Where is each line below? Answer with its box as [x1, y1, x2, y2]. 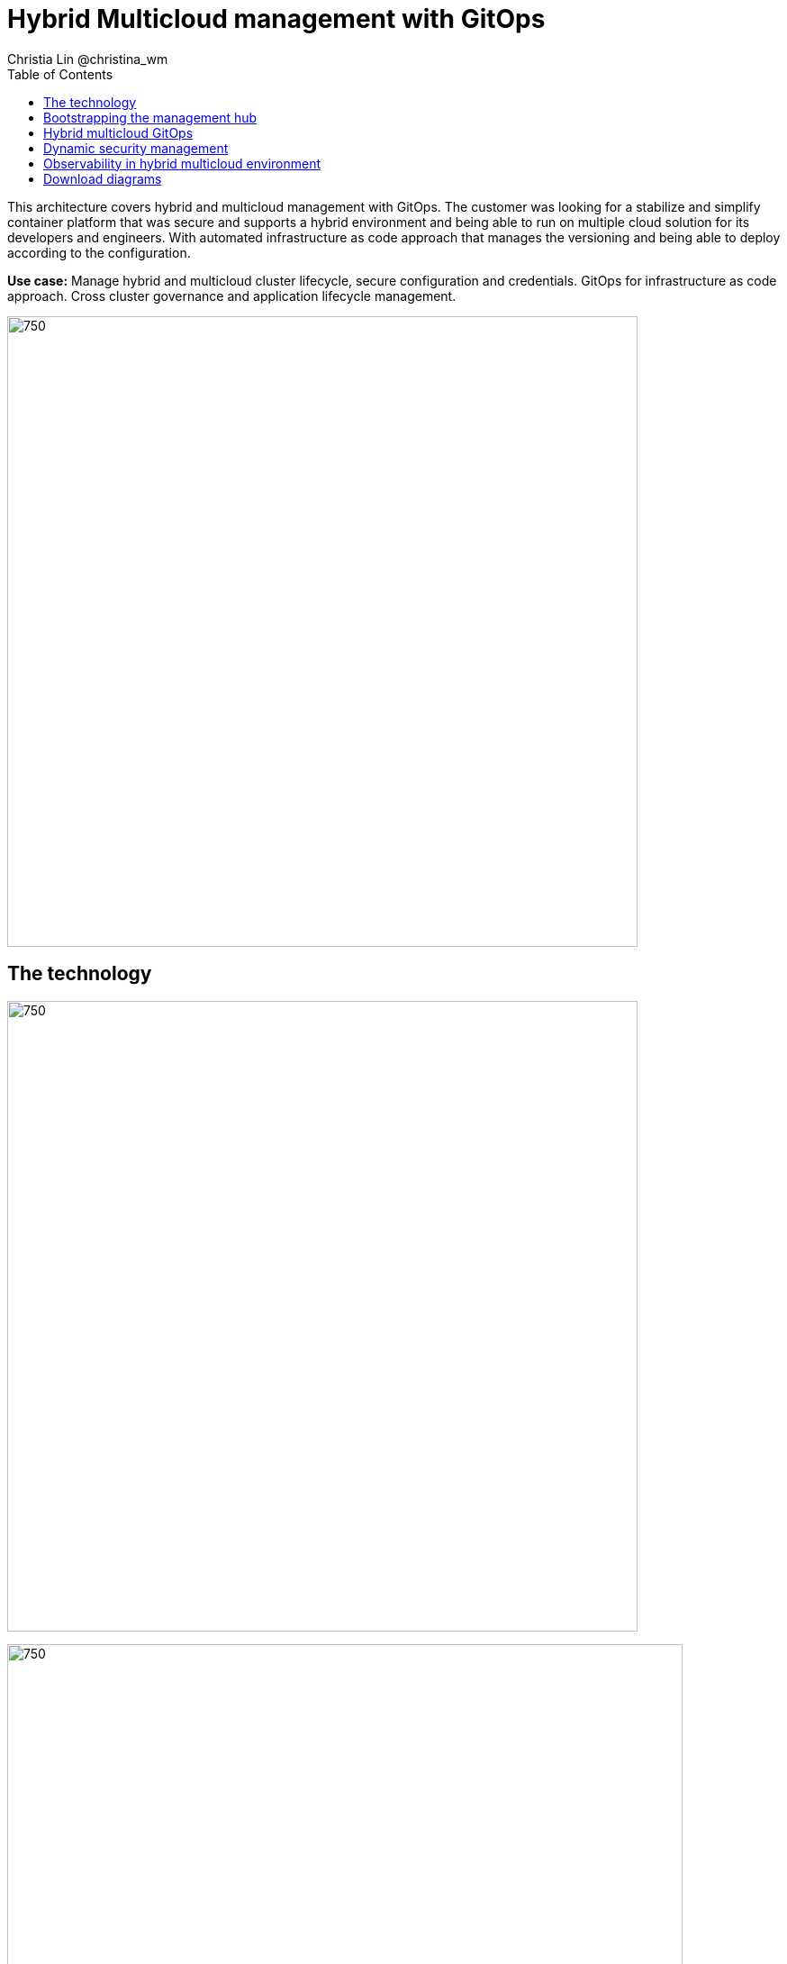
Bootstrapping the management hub [43, 109, 258, 125]
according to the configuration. [7, 244, 191, 260]
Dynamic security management [43, 140, 229, 156]
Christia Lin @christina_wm [7, 50, 168, 67]
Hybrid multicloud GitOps [43, 124, 194, 141]
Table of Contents [7, 66, 113, 82]
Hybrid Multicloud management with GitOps [7, 4, 546, 34]
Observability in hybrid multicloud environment [43, 155, 321, 171]
